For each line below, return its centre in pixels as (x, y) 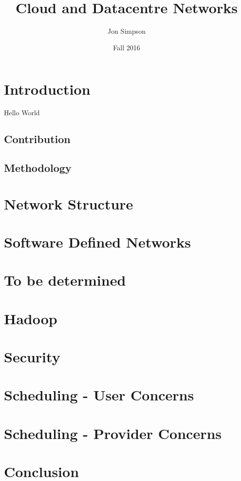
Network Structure (69, 203)
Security (32, 357)
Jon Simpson (127, 31)
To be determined (65, 280)
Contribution (37, 139)
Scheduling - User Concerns (99, 395)
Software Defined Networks (97, 241)
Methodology (38, 168)
